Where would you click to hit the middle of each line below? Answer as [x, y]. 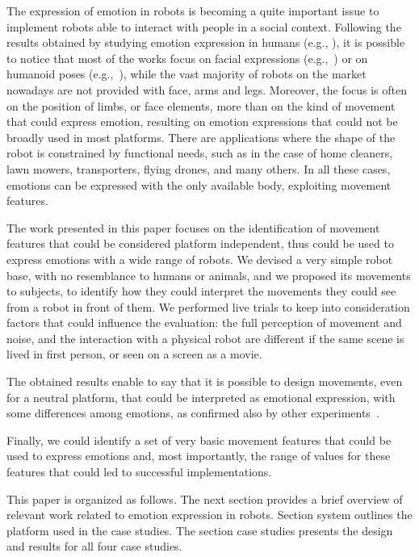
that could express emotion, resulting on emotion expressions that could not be [202, 121]
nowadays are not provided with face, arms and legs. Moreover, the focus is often [207, 89]
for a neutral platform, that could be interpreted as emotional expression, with [201, 397]
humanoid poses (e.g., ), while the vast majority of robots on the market [186, 74]
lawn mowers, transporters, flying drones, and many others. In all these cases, [199, 168]
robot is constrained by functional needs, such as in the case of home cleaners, [200, 153]
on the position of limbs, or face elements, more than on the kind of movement [201, 105]
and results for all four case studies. [94, 546]
